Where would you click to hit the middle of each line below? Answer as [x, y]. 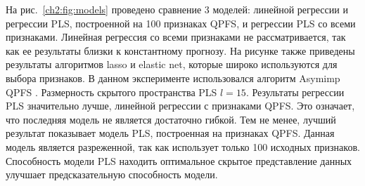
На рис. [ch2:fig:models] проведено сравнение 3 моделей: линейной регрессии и [177, 9]
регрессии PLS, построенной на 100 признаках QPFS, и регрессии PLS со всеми [181, 23]
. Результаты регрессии [295, 92]
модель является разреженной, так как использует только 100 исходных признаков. [183, 146]
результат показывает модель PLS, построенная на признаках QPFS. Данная [170, 133]
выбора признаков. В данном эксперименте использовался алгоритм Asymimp [173, 78]
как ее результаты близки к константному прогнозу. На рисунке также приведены [180, 50]
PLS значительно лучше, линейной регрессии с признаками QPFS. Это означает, [180, 106]
